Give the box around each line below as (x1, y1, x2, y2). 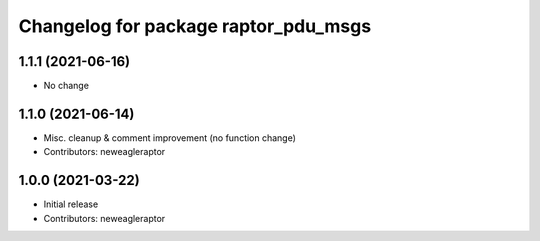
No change (43, 80, 90, 92)
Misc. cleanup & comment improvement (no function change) (43, 131, 297, 144)
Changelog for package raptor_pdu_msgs (18, 15, 372, 37)
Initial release (43, 198, 99, 210)
